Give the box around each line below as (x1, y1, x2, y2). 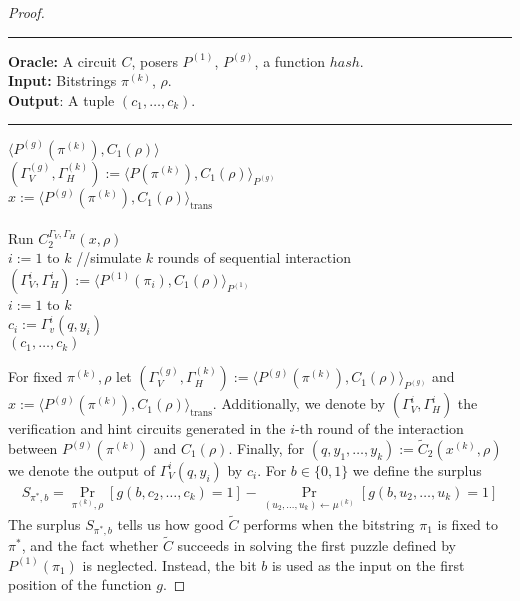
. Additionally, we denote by (212, 393, 386, 414)
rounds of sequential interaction (157, 247, 351, 268)
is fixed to (437, 513, 498, 534)
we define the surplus (352, 459, 482, 480)
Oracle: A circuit (8, 50, 117, 71)
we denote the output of (8, 459, 155, 480)
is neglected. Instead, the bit (82, 554, 257, 575)
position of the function (8, 574, 152, 595)
